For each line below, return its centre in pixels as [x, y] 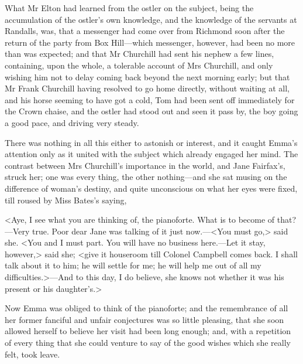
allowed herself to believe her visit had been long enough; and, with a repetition [148, 331]
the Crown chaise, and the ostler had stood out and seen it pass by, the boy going [151, 111]
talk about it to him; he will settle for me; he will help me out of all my [133, 265]
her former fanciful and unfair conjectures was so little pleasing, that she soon [144, 319]
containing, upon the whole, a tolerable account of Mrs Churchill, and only [139, 65]
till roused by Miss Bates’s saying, [66, 200]
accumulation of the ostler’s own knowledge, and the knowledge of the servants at [151, 19]
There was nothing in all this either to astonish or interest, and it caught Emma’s [151, 142]
